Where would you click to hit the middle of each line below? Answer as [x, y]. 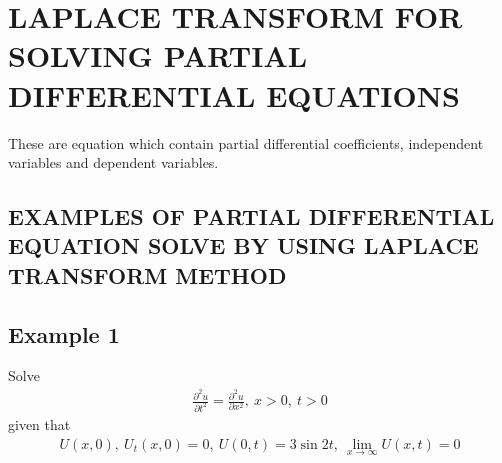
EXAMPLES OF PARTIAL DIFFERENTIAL [251, 216]
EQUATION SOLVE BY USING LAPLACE [243, 245]
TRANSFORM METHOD [147, 274]
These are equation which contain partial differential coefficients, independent [246, 142]
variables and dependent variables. [113, 162]
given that [39, 424]
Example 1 [64, 333]
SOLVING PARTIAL [158, 55]
